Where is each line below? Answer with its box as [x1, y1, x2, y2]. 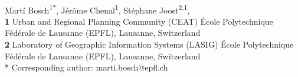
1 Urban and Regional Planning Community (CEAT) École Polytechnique [5, 15, 273, 27]
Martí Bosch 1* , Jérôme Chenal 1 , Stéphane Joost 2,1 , [5, 2, 190, 16]
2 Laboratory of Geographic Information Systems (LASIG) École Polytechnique [5, 38, 294, 51]
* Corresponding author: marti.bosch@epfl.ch [5, 61, 168, 73]
